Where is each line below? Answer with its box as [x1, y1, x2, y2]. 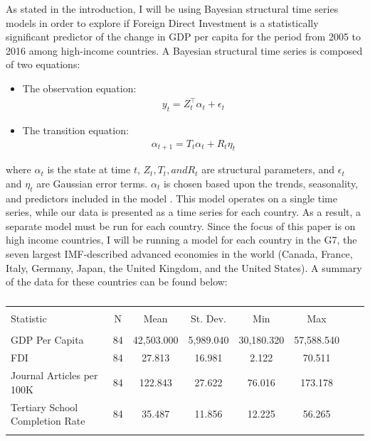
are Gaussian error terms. [36, 175, 148, 190]
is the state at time [47, 162, 131, 177]
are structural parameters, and [201, 162, 335, 177]
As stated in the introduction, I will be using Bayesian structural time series [6, 1, 339, 16]
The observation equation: [22, 80, 137, 95]
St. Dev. [191, 311, 226, 326]
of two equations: [6, 57, 80, 72]
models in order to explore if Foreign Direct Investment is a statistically [6, 15, 319, 30]
